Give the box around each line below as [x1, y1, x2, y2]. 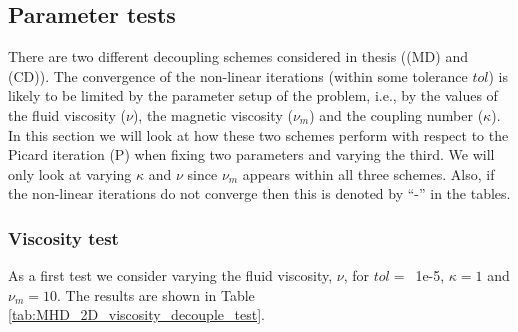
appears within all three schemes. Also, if [242, 163, 495, 184]
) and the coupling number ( [309, 104, 484, 125]
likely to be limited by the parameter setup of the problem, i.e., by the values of [8, 85, 498, 106]
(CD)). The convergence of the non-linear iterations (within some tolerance [8, 65, 468, 86]
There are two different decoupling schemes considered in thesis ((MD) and [8, 46, 468, 67]
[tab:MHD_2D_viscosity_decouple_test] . [8, 304, 265, 325]
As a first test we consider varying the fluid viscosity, [8, 265, 333, 286]
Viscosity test [8, 225, 119, 250]
